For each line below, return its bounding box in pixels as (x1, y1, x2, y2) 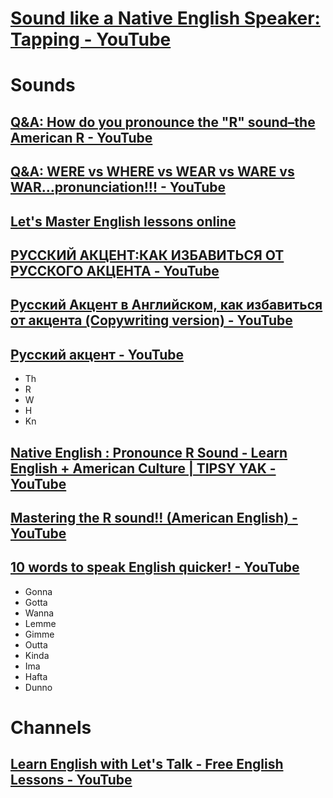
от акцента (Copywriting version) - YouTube (10, 312, 293, 329)
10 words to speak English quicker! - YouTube (10, 559, 300, 576)
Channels (10, 716, 92, 739)
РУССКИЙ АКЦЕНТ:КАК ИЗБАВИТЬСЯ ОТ (10, 247, 285, 264)
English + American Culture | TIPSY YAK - (10, 460, 277, 477)
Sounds (10, 74, 76, 97)
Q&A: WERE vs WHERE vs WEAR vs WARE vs (10, 163, 295, 181)
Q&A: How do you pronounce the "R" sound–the (10, 113, 316, 131)
